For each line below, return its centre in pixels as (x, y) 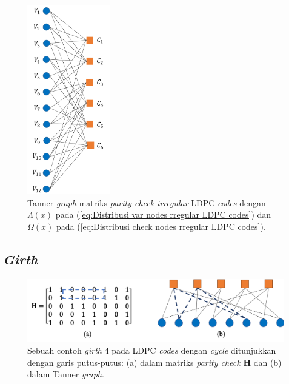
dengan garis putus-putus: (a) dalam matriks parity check (134, 362)
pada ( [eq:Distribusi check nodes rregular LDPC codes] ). (161, 226)
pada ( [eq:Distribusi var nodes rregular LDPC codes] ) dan (163, 214)
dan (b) (267, 362)
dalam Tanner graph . (66, 374)
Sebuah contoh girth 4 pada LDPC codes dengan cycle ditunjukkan (152, 350)
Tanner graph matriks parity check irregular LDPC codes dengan (147, 202)
